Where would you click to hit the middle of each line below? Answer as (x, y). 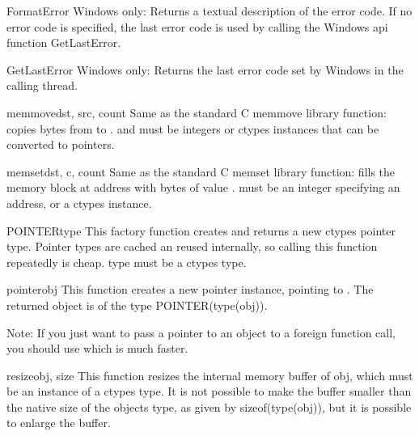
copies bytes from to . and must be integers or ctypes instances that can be (193, 128)
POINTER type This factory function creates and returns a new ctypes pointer (201, 230)
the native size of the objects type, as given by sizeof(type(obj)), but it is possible (209, 406)
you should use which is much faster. (97, 348)
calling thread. (42, 85)
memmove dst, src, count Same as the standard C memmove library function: (197, 112)
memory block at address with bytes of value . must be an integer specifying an (203, 187)
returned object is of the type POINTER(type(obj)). (137, 305)
